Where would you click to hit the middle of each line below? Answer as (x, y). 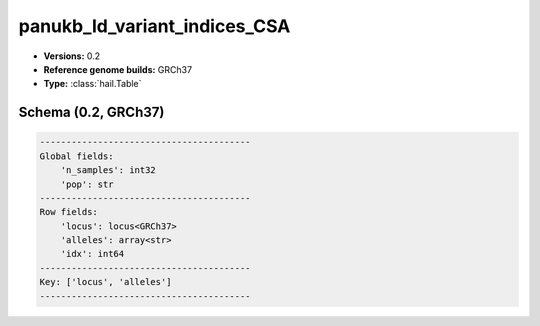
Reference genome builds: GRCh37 (118, 69)
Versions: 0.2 (72, 56)
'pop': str (87, 184)
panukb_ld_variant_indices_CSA (154, 26)
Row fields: (69, 212)
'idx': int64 (92, 254)
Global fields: (76, 156)
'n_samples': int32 (108, 170)
